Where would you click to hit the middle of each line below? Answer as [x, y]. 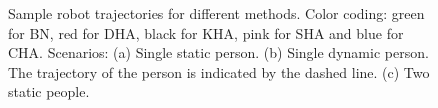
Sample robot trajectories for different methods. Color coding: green [216, 13]
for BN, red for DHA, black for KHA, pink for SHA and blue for [206, 32]
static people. [49, 91]
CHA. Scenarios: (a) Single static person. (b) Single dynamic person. [218, 52]
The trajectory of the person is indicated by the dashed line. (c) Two [219, 71]
